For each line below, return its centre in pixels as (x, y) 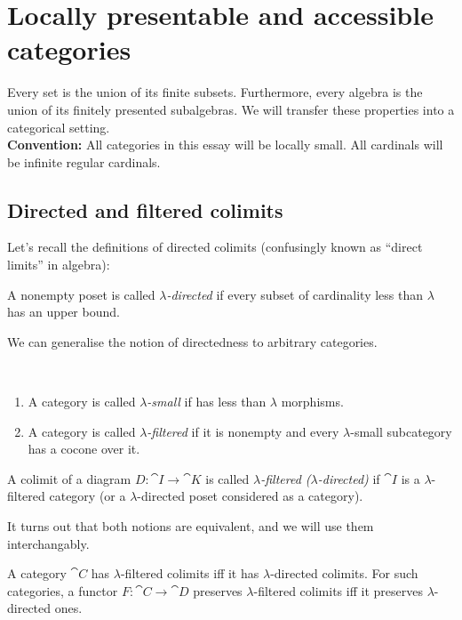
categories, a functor (63, 590)
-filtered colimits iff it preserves (338, 590)
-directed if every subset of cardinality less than (295, 294)
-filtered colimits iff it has (190, 573)
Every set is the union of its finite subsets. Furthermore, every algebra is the (215, 92)
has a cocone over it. (84, 449)
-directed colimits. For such (344, 573)
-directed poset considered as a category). (250, 496)
